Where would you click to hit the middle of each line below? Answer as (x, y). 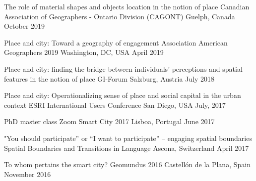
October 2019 (25, 26)
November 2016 (28, 174)
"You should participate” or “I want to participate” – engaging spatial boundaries (128, 138)
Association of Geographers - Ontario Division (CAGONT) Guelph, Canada (120, 16)
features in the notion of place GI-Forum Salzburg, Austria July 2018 (109, 78)
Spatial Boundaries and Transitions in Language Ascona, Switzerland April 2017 (127, 148)
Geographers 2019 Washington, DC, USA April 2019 (84, 52)
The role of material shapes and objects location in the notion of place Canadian (127, 6)
